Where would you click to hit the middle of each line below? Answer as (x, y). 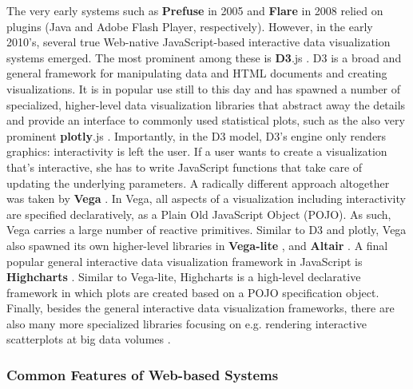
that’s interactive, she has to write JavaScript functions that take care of (185, 167)
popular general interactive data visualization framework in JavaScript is (185, 261)
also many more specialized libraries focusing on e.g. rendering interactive (187, 323)
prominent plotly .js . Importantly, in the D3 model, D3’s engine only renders (197, 135)
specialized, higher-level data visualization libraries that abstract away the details (206, 104)
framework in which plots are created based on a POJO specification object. (193, 292)
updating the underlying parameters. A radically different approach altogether (198, 183)
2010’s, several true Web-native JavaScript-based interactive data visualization (199, 42)
